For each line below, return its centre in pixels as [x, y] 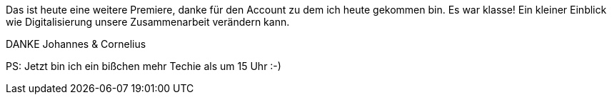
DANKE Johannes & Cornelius [76, 44]
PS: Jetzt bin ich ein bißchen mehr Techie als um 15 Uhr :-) [144, 66]
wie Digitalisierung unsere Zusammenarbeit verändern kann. [148, 22]
